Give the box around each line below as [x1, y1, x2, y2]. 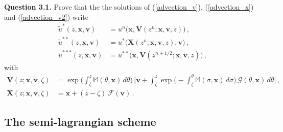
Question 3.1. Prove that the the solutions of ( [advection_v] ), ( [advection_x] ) [4, 2, 254, 12]
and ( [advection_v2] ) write [4, 11, 88, 22]
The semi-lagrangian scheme [4, 113, 156, 129]
